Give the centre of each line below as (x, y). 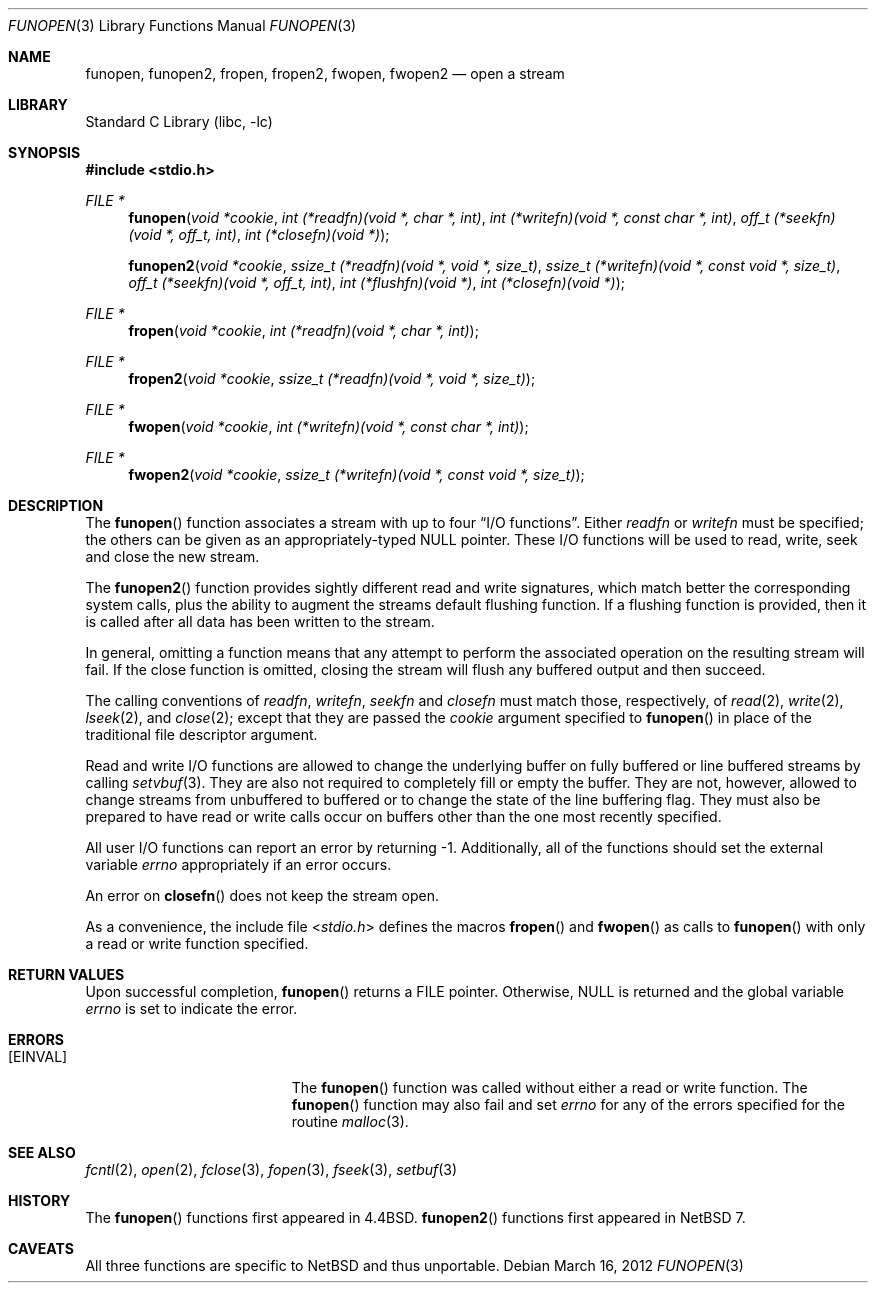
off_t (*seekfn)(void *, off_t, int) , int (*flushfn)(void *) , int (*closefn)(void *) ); (377, 282)
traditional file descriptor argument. (201, 734)
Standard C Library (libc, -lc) (179, 121)
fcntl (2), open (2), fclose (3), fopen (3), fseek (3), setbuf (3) (271, 1169)
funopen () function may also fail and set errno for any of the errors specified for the (568, 1104)
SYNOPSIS (44, 152)
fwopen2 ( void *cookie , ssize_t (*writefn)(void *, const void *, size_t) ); (356, 474)
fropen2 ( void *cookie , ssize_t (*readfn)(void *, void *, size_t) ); (332, 378)
